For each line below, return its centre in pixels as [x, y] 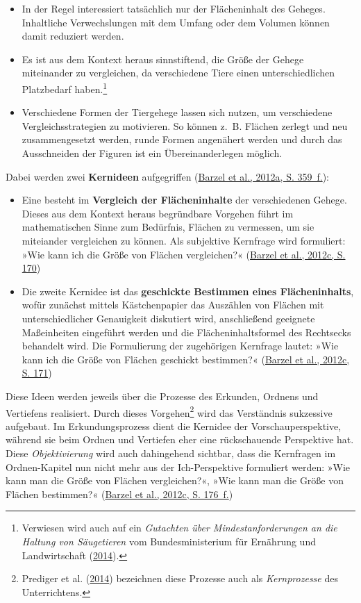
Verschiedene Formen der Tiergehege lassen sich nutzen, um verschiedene [177, 112]
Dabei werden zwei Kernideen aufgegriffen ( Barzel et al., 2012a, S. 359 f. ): [167, 176]
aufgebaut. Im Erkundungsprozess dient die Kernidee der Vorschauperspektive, [174, 426]
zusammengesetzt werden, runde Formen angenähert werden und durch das [182, 139]
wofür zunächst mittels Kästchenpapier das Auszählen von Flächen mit [173, 305]
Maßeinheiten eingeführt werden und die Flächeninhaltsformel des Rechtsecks [186, 332]
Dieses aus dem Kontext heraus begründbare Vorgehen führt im [158, 213]
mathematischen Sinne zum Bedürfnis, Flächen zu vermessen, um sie [168, 227]
